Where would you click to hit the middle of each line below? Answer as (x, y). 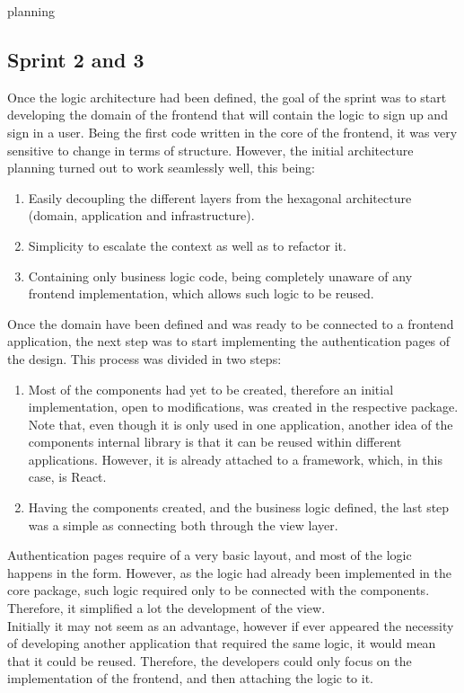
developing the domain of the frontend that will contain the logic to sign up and (228, 115)
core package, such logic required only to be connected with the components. (219, 590)
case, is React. (67, 477)
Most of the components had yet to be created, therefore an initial (211, 389)
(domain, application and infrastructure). (141, 215)
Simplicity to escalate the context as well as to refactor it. (187, 245)
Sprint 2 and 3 (76, 59)
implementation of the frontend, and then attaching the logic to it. (191, 678)
